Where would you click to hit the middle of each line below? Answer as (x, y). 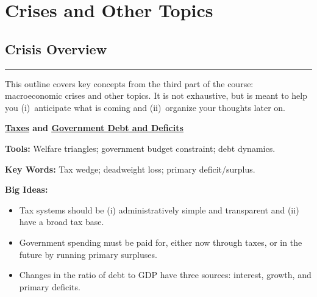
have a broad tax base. (62, 222)
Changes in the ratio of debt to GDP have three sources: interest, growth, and (165, 275)
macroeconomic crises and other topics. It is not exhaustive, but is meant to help (156, 95)
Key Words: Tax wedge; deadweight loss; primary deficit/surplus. (130, 169)
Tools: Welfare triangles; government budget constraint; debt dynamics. (140, 148)
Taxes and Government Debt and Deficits (94, 128)
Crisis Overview (56, 48)
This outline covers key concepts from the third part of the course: (129, 83)
